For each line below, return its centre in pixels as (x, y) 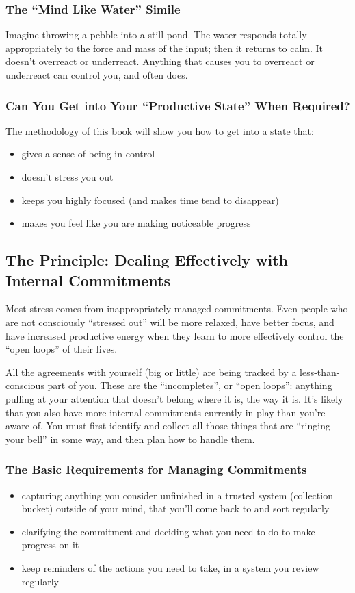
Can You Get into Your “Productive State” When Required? (178, 105)
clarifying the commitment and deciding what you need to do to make (168, 531)
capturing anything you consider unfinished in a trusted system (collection (177, 495)
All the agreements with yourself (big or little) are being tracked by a (151, 371)
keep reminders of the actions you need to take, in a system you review (170, 567)
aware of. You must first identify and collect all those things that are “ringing (168, 426)
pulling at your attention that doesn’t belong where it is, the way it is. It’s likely (174, 398)
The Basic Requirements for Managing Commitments (156, 469)
